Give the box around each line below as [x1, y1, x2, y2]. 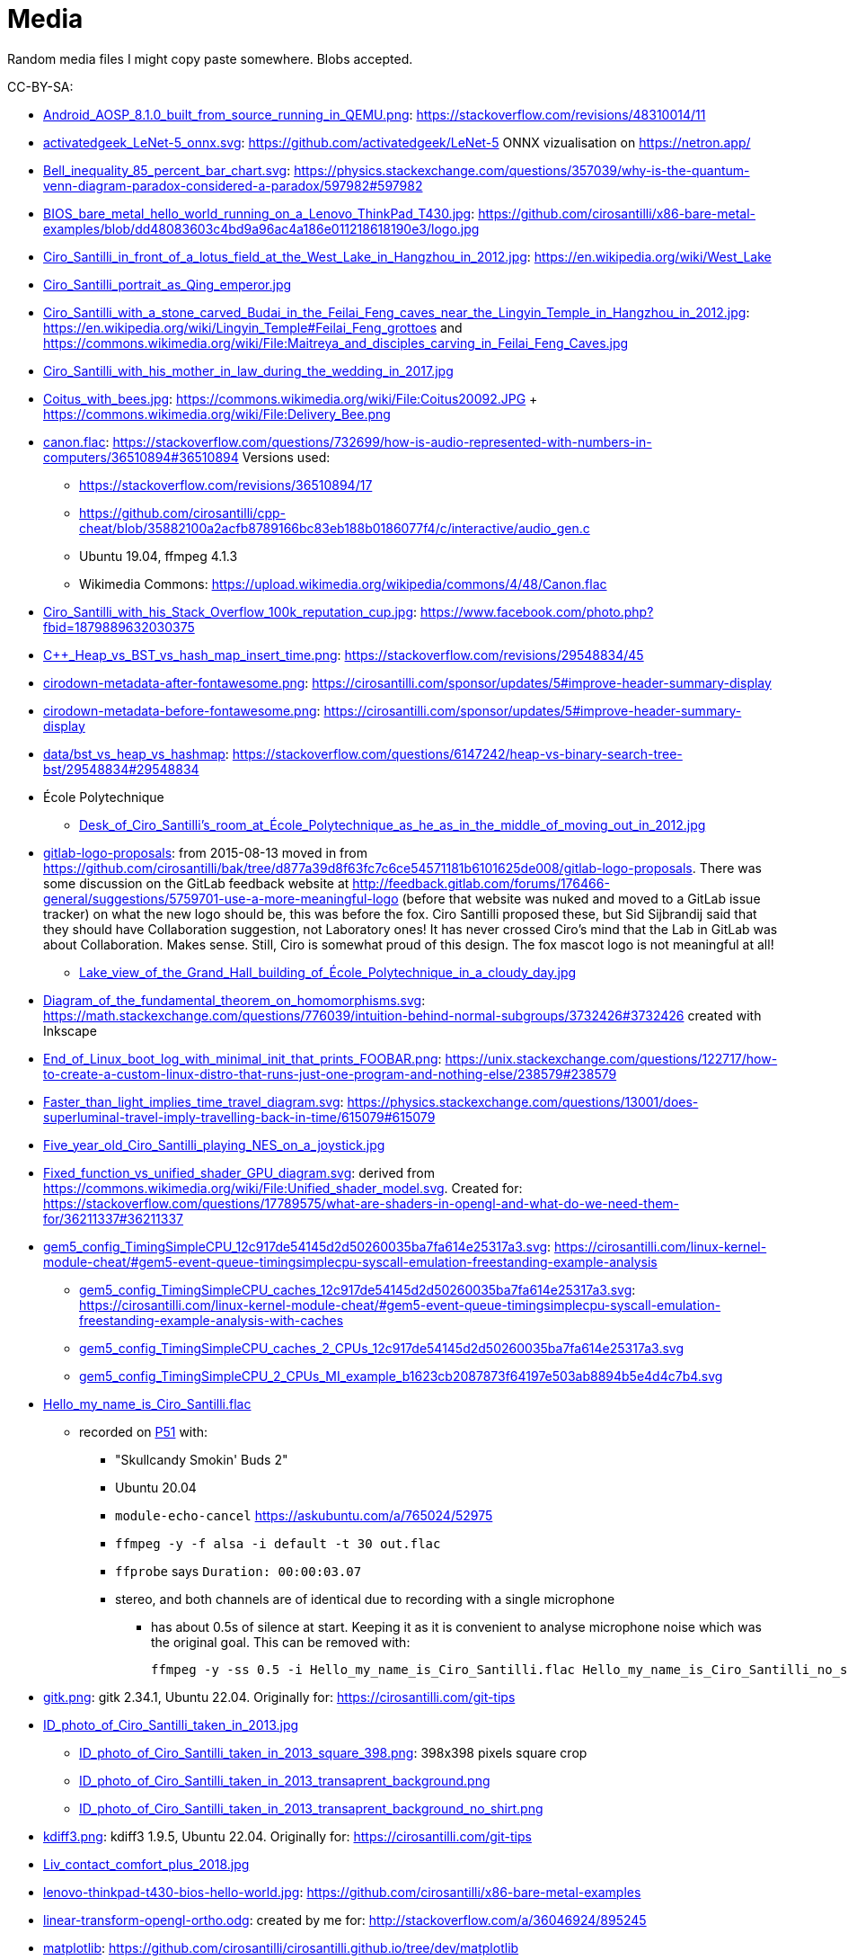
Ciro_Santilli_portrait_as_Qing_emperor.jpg [43, 276, 292, 292]
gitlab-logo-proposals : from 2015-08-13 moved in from [43, 844, 367, 860]
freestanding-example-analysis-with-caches [79, 1312, 344, 1328]
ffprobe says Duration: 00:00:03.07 [115, 1563, 362, 1579]
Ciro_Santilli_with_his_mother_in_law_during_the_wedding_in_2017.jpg [43, 362, 454, 379]
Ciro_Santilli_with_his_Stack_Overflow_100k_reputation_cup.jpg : [43, 603, 418, 619]
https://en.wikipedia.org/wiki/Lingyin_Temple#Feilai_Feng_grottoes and [43, 319, 463, 335]
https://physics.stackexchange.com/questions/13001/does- [347, 1093, 699, 1109]
